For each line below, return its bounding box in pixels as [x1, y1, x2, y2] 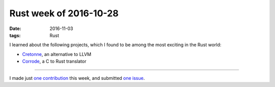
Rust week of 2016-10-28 [9, 8, 119, 19]
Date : [9, 25, 21, 32]
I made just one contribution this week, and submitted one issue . [9, 75, 145, 81]
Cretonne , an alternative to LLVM [22, 51, 92, 57]
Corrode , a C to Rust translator [22, 59, 87, 65]
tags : [9, 32, 21, 38]
